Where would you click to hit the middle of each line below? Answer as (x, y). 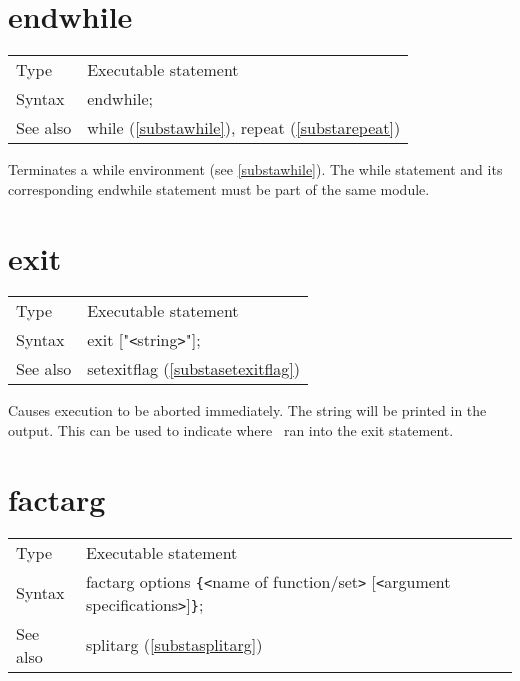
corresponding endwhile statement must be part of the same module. (219, 188)
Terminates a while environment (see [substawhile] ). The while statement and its (255, 169)
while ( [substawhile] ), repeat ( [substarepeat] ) (244, 128)
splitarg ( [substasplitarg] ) (174, 645)
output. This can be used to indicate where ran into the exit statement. (231, 430)
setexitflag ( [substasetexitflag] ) (194, 369)
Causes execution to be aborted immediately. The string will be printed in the (247, 410)
